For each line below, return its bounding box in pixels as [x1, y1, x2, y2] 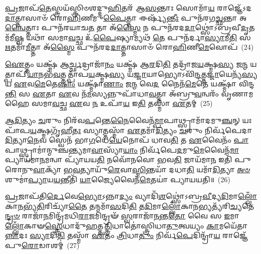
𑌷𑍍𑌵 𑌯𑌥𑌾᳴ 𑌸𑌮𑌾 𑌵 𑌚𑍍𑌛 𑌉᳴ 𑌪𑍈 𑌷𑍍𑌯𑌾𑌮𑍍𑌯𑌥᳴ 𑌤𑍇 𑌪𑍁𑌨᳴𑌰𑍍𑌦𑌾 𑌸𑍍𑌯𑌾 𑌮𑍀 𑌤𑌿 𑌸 [14, 32, 251, 42]
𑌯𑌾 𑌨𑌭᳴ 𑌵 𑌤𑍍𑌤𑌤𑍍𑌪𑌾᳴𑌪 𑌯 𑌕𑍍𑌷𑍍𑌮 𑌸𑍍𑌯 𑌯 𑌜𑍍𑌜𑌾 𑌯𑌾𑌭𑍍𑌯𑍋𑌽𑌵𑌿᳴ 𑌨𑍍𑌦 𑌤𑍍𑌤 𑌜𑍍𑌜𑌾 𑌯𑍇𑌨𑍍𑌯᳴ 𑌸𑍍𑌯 [27, 68, 257, 79]
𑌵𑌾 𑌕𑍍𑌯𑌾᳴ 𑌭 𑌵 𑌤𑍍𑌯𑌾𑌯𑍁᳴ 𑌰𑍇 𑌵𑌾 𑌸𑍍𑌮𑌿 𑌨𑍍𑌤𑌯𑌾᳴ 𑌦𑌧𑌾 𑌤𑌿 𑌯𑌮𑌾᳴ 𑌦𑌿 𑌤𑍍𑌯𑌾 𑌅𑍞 [33, 164, 250, 174]
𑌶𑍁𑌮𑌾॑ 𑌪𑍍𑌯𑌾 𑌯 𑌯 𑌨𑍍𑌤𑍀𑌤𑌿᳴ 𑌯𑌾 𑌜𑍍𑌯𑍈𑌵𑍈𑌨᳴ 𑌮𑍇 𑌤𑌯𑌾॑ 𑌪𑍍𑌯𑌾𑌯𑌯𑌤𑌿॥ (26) [5, 174, 230, 184]
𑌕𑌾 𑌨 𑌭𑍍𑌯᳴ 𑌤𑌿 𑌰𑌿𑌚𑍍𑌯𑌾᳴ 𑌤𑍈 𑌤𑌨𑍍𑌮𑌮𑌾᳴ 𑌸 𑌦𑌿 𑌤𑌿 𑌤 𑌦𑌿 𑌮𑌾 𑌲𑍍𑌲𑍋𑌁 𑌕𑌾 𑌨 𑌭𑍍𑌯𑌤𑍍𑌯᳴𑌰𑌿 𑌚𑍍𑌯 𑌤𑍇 [5, 200, 254, 211]
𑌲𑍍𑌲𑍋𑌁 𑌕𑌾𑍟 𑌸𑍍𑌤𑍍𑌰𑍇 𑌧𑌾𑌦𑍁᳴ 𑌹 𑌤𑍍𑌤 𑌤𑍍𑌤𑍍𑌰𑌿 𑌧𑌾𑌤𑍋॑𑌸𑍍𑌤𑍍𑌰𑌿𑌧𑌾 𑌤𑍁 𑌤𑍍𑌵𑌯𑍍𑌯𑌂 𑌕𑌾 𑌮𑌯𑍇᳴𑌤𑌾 [5, 220, 248, 230]
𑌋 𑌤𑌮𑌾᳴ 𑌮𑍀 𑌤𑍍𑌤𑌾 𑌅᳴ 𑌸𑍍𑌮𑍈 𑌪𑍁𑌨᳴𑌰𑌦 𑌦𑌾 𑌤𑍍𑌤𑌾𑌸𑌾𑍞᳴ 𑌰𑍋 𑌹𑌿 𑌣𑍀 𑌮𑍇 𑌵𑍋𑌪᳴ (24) [5, 42, 254, 52]
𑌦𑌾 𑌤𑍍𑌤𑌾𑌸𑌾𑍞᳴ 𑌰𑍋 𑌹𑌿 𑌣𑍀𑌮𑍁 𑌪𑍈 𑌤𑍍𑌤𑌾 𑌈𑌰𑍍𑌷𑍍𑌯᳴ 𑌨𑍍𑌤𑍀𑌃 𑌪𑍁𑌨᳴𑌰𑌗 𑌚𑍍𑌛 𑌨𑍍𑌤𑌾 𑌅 [5, 12, 247, 23]
